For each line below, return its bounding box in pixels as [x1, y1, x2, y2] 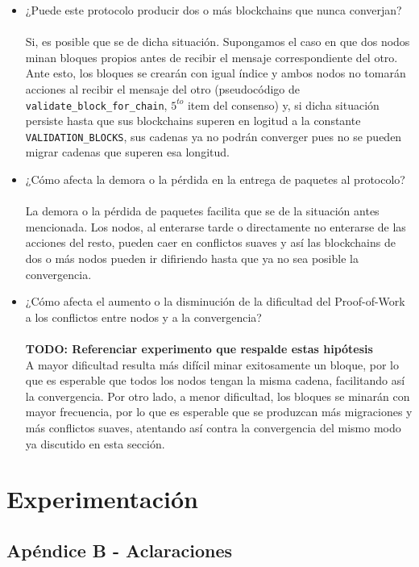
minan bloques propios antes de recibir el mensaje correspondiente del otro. [25, 48, 398, 65]
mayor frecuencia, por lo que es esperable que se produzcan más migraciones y [25, 403, 413, 420]
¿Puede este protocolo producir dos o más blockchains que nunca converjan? [25, 2, 402, 18]
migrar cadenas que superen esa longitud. [25, 144, 230, 161]
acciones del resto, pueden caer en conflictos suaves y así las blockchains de [25, 234, 396, 251]
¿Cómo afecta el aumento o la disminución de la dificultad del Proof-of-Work [25, 293, 405, 310]
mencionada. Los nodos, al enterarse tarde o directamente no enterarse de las [25, 218, 406, 235]
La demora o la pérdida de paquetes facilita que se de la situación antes [25, 202, 380, 219]
